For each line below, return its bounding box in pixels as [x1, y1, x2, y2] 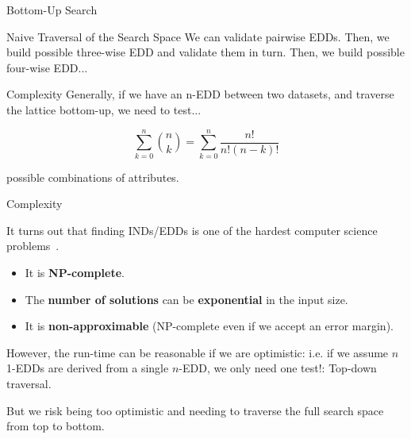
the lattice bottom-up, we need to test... [6, 101, 202, 117]
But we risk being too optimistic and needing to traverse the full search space [6, 402, 384, 418]
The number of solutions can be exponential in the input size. [25, 291, 348, 307]
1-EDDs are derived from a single [6, 360, 169, 376]
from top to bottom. [6, 418, 105, 434]
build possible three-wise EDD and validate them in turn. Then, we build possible [6, 44, 405, 60]
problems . [6, 237, 60, 254]
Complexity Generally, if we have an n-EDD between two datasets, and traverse [6, 86, 394, 102]
